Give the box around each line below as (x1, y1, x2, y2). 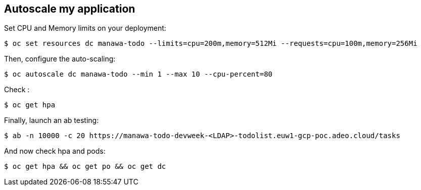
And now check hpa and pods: (4, 147, 106, 156)
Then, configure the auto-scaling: (4, 54, 116, 64)
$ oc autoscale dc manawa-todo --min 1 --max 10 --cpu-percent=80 (4, 70, 273, 79)
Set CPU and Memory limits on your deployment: (4, 24, 166, 33)
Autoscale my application (4, 3, 135, 15)
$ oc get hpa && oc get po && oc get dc (4, 162, 166, 171)
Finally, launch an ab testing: (4, 116, 99, 125)
